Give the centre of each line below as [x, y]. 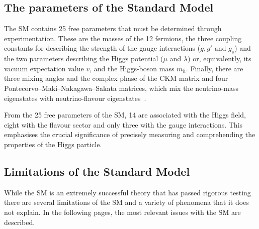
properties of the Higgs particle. [53, 144]
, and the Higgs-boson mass [132, 68]
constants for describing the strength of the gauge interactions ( [102, 48]
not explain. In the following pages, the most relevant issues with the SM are [122, 212]
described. [20, 222]
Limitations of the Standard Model [97, 171]
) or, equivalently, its [220, 59]
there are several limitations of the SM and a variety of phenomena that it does [126, 202]
